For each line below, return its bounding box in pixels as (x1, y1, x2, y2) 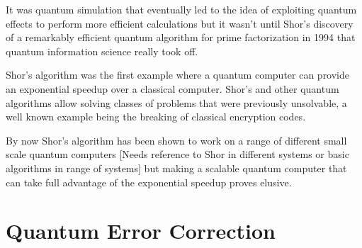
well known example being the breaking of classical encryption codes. (6, 109, 306, 124)
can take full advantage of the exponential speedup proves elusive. (6, 174, 292, 189)
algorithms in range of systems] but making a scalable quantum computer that (6, 160, 347, 175)
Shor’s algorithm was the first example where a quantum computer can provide (6, 67, 350, 82)
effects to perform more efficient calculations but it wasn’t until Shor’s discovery (6, 16, 353, 30)
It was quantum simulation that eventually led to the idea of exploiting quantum (6, 2, 357, 16)
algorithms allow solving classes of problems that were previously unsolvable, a (6, 95, 347, 110)
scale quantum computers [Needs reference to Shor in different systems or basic (6, 147, 349, 162)
